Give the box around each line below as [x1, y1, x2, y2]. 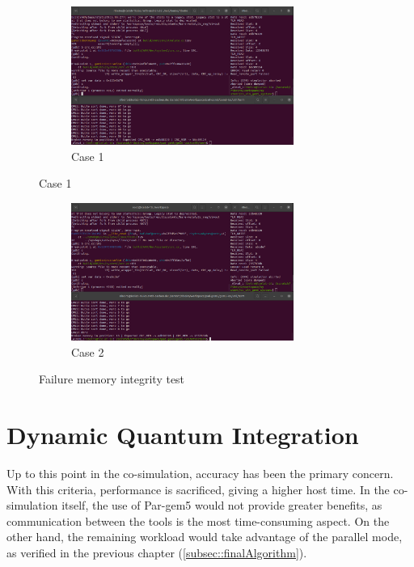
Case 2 [71, 343, 104, 360]
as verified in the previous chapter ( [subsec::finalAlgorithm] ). [6, 544, 307, 561]
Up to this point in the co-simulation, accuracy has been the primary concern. [6, 464, 394, 481]
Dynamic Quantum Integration [6, 418, 359, 451]
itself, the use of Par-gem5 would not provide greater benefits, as [61, 497, 382, 514]
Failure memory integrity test [39, 370, 185, 387]
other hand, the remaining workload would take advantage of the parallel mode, [6, 528, 403, 545]
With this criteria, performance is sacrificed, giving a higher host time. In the [6, 480, 390, 497]
